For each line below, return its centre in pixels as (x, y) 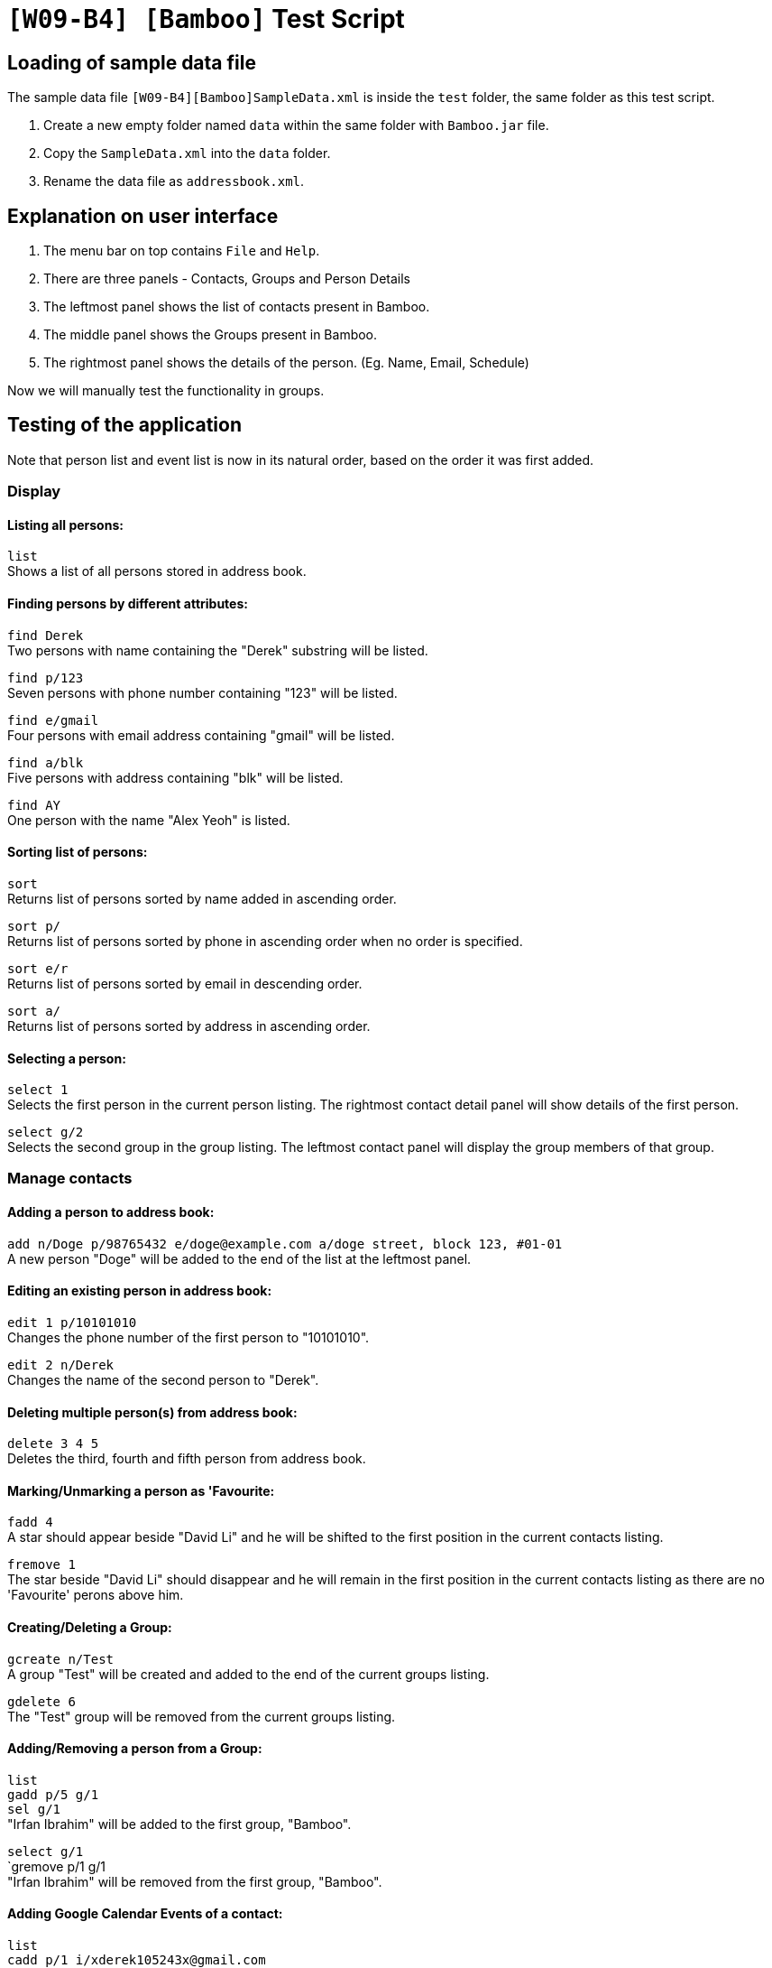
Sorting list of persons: (78, 852)
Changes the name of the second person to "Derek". (163, 1379)
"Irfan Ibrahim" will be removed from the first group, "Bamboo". (195, 1881)
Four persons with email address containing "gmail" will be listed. (201, 735)
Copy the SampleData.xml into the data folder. (187, 153)
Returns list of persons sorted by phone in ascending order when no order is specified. (265, 941)
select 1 (38, 1090)
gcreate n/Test (61, 1659)
